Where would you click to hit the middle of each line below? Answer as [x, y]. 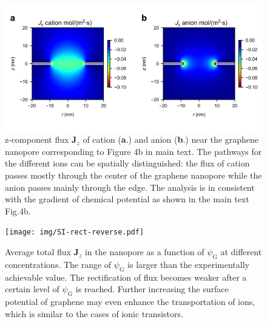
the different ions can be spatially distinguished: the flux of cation [127, 163]
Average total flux [38, 252]
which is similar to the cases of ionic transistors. [94, 313]
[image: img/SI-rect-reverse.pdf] [75, 232]
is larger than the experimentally [188, 264]
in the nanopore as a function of [144, 252]
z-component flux [37, 139]
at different [241, 252]
